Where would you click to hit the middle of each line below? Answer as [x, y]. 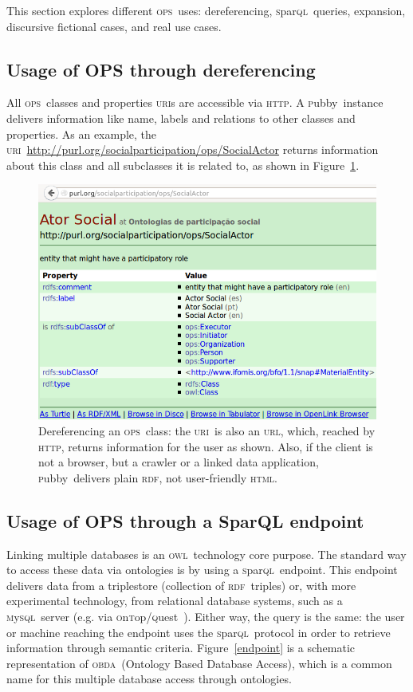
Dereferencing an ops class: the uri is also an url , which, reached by [207, 431]
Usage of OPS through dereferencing [161, 69]
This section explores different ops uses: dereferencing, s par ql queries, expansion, [206, 10]
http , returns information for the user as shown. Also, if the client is [206, 446]
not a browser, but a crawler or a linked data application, [179, 462]
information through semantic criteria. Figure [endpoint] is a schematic [181, 648]
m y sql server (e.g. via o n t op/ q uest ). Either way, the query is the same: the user [206, 616]
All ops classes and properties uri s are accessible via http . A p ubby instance [195, 102]
